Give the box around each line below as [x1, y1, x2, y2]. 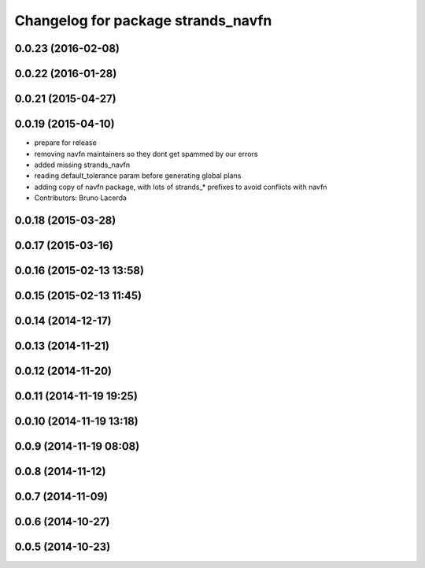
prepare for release [34, 138, 98, 147]
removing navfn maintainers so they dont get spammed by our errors [34, 149, 258, 158]
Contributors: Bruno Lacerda [34, 193, 128, 202]
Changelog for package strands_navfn [14, 12, 272, 29]
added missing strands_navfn [34, 160, 130, 169]
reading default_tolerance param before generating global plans [34, 171, 242, 180]
